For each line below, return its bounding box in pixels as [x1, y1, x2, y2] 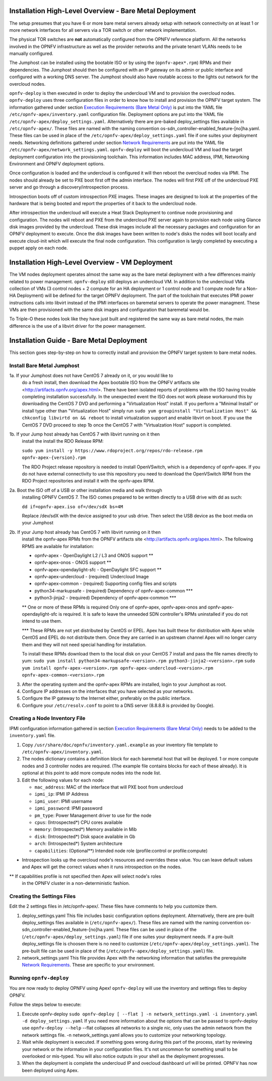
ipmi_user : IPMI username [34, 798, 93, 804]
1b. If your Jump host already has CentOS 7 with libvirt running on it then [9, 431, 160, 437]
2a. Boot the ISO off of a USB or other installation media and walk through [9, 487, 162, 493]
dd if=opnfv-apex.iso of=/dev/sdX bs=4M [22, 504, 123, 509]
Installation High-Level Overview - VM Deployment [9, 258, 173, 267]
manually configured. [9, 50, 54, 56]
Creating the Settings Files [9, 892, 76, 899]
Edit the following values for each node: [22, 777, 104, 783]
